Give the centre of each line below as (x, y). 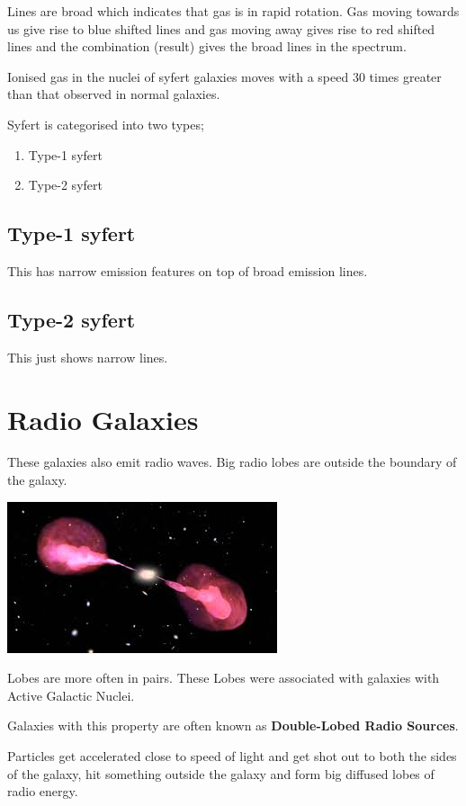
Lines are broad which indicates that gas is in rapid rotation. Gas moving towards (233, 11)
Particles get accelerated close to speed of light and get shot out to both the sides (232, 756)
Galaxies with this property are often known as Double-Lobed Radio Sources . (233, 725)
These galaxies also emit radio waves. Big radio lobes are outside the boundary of (232, 462)
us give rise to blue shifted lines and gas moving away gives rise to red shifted (221, 28)
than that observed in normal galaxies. (114, 94)
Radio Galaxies (103, 419)
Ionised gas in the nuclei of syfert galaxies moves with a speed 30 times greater (224, 76)
